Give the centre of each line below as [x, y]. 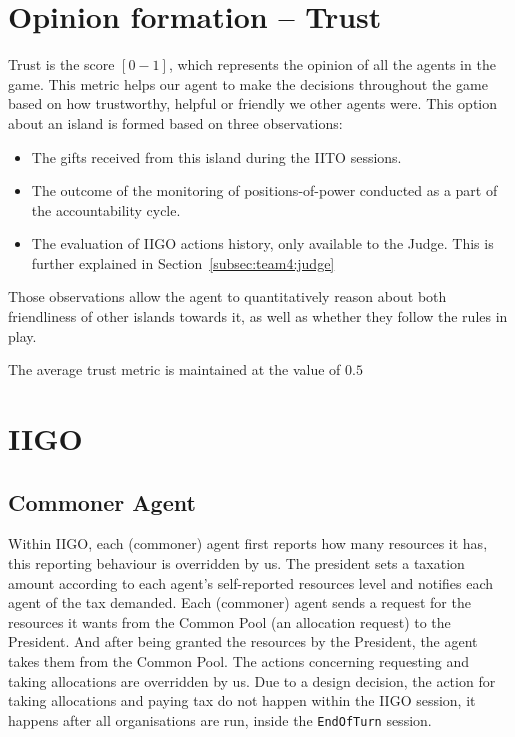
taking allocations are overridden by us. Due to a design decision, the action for [252, 680]
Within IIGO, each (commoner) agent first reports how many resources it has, [248, 543]
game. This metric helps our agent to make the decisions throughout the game [248, 83]
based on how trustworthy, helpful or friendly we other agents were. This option [253, 103]
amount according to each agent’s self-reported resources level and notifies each [251, 582]
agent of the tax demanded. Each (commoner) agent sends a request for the [239, 602]
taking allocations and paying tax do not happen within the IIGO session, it [242, 700]
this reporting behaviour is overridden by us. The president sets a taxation [236, 563]
